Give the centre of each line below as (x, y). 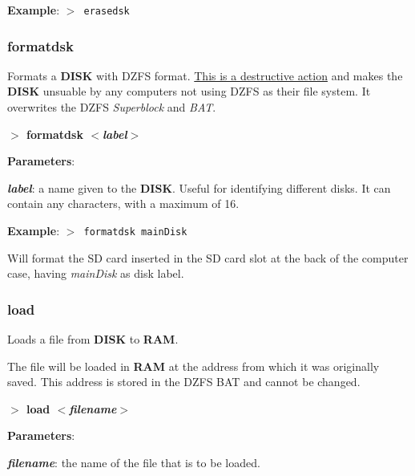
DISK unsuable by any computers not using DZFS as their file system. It (189, 91)
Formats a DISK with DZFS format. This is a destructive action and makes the (205, 75)
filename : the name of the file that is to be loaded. (134, 463)
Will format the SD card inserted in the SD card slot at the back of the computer (208, 257)
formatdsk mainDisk (135, 232)
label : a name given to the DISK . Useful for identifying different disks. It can (199, 187)
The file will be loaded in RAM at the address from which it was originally (193, 366)
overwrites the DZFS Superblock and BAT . (112, 107)
